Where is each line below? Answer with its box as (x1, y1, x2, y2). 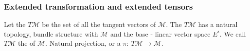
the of (18, 38, 36, 48)
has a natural (198, 19, 238, 29)
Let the (4, 19, 26, 29)
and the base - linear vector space (110, 28, 211, 38)
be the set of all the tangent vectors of (42, 19, 156, 29)
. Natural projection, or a (45, 38, 121, 48)
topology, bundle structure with (4, 28, 98, 38)
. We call (219, 28, 246, 38)
